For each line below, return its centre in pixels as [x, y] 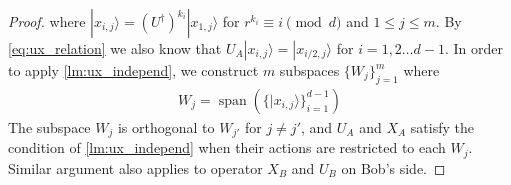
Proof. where [47, 21]
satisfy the [442, 126]
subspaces [309, 70]
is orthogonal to [166, 126]
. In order [474, 48]
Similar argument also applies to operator [135, 167]
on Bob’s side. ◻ [393, 167]
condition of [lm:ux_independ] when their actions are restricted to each [227, 147]
